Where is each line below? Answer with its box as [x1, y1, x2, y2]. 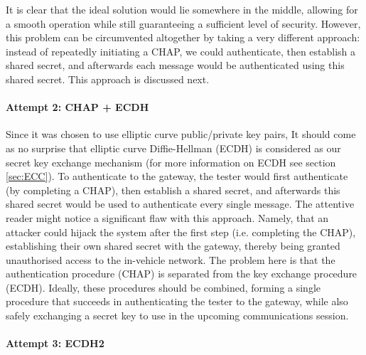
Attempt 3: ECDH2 [6, 336, 104, 351]
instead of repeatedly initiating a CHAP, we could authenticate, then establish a [6, 43, 356, 58]
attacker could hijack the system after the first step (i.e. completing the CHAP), [6, 224, 356, 239]
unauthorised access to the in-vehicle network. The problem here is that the [6, 252, 335, 267]
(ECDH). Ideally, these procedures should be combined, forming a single [6, 280, 321, 295]
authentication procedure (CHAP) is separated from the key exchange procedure [6, 266, 357, 281]
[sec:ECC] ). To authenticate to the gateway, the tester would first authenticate [6, 169, 348, 184]
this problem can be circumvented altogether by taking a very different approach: [6, 30, 360, 45]
